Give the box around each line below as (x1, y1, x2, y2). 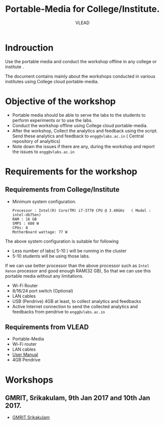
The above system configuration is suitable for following (5, 238, 119, 244)
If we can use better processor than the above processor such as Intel (5, 262, 150, 268)
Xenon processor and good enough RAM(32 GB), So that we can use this (5, 267, 151, 274)
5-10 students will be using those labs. (12, 253, 90, 259)
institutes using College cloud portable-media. (5, 78, 99, 84)
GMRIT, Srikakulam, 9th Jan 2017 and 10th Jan (5, 394, 151, 402)
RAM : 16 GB (12, 217, 37, 222)
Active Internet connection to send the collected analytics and (12, 303, 138, 309)
